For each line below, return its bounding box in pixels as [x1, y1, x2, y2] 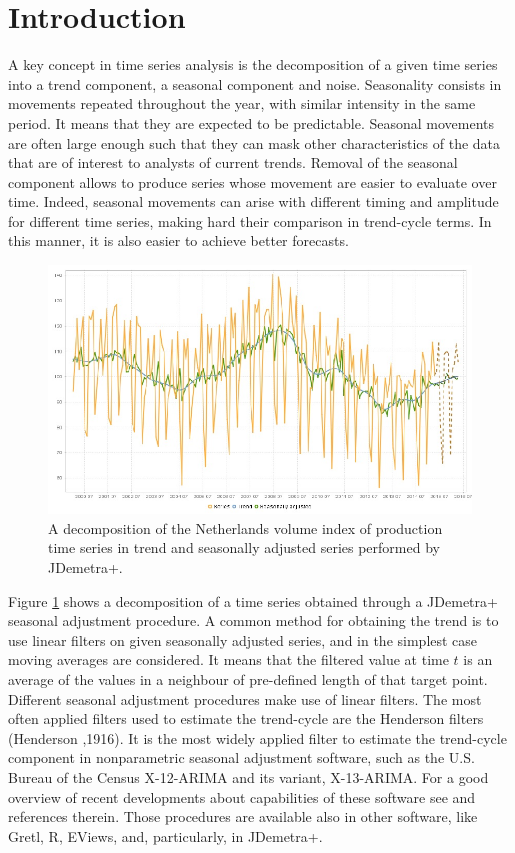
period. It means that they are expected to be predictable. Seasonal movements [8, 112, 495, 133]
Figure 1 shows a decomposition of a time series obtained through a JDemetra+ [8, 590, 498, 611]
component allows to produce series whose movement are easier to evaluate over [8, 171, 497, 192]
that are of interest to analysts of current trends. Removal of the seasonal [8, 152, 458, 173]
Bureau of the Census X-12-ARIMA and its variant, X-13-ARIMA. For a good [8, 767, 489, 787]
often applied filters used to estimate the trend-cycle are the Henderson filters [8, 708, 484, 729]
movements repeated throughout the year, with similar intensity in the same [8, 93, 476, 114]
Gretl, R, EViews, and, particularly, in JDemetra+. [8, 825, 323, 846]
